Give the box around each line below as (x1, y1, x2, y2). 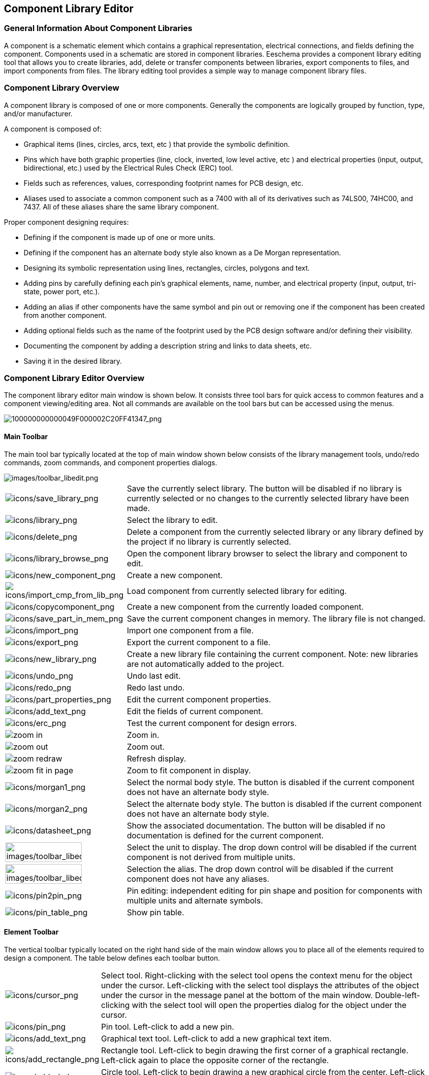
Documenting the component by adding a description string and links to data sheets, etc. (24, 341, 312, 350)
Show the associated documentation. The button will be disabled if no (126, 820, 385, 831)
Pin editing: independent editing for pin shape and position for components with (126, 885, 423, 896)
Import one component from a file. (126, 625, 254, 635)
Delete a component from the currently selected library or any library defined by (126, 526, 424, 537)
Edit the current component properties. (126, 694, 271, 704)
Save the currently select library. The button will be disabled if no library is (126, 483, 402, 493)
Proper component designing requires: (4, 217, 129, 226)
